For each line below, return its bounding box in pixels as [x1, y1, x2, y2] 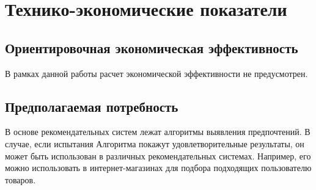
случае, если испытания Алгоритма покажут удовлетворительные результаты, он [5, 137, 304, 150]
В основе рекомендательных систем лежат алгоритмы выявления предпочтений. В [5, 125, 310, 138]
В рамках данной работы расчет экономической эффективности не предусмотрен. [5, 67, 308, 79]
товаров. [5, 173, 36, 186]
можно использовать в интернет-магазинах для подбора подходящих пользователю [5, 161, 312, 174]
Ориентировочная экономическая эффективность [5, 38, 298, 57]
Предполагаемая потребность [5, 97, 178, 115]
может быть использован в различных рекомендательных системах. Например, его [5, 149, 311, 162]
